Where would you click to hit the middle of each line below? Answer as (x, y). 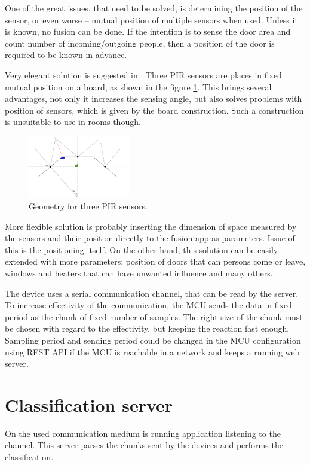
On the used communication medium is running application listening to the (143, 433)
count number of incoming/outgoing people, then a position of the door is (140, 43)
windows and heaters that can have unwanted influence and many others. (139, 273)
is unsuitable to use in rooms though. (73, 122)
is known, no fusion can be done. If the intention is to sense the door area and (148, 31)
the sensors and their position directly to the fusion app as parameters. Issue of (150, 238)
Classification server (89, 404)
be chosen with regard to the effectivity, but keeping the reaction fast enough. (147, 328)
